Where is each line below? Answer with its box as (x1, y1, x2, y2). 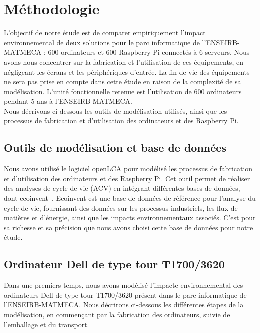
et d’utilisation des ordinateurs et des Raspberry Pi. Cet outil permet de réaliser (4, 173, 250, 183)
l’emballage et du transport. (4, 319, 89, 329)
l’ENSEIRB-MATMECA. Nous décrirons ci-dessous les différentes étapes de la (4, 299, 244, 310)
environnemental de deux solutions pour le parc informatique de (4, 37, 200, 47)
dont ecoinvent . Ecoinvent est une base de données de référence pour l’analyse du (4, 193, 256, 203)
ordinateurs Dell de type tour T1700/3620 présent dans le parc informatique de (4, 289, 247, 300)
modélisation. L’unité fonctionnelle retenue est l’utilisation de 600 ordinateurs (4, 86, 242, 96)
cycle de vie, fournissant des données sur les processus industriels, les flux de (4, 202, 238, 213)
